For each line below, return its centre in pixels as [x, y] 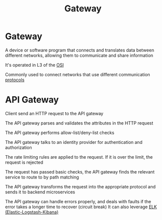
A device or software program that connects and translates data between [80, 50]
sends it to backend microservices [40, 192]
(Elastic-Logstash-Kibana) [32, 212]
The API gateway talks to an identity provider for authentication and [74, 142]
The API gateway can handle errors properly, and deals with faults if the [78, 201]
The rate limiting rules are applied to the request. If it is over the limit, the [79, 157]
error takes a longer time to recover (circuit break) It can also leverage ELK [81, 207]
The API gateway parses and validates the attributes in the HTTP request [79, 123]
